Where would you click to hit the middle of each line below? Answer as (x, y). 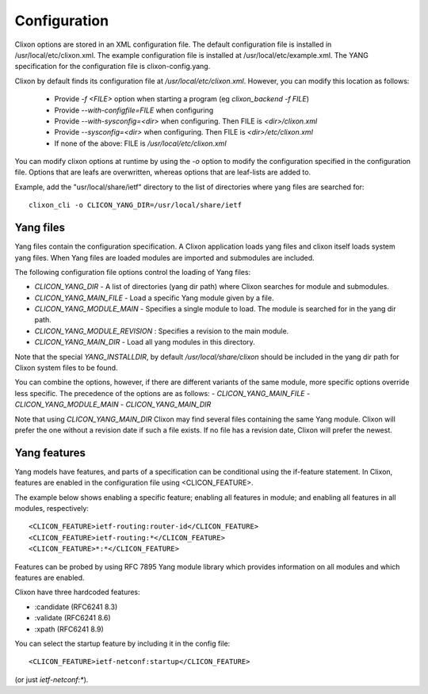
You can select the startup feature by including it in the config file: (122, 643)
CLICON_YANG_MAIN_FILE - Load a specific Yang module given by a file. (154, 298)
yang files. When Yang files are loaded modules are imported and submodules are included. (164, 257)
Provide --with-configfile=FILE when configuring (134, 110)
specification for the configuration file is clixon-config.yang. (113, 67)
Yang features (50, 453)
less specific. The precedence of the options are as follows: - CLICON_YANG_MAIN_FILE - (162, 393)
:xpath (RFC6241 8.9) (69, 629)
